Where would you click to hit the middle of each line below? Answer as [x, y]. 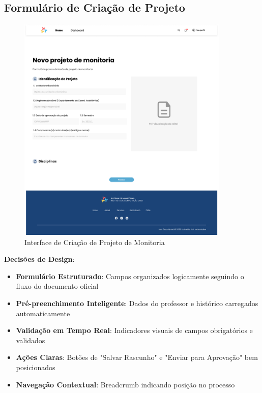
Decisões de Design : [39, 259]
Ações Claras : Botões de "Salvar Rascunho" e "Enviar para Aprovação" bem [137, 357]
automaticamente [43, 313]
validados [31, 340]
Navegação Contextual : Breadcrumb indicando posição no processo [125, 384]
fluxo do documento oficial [57, 286]
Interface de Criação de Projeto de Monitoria [95, 242]
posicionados [36, 367]
